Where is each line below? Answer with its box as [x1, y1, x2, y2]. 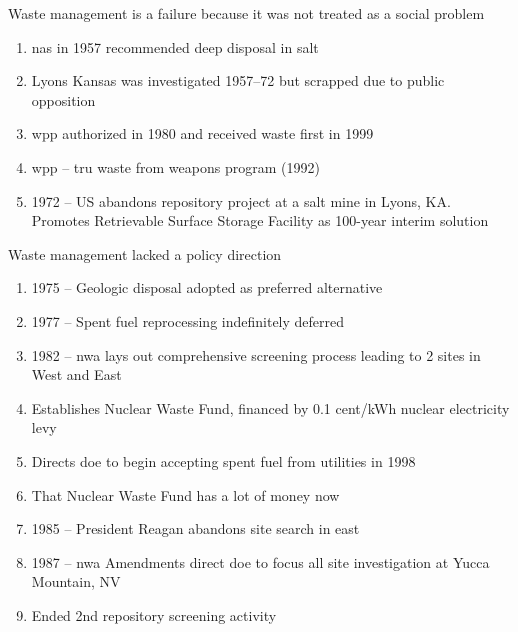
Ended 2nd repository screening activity [31, 604, 277, 625]
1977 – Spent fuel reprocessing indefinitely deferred [31, 310, 345, 331]
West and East [31, 364, 122, 385]
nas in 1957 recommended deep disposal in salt [31, 36, 319, 57]
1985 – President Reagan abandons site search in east [31, 518, 360, 539]
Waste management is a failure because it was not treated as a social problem [8, 3, 485, 23]
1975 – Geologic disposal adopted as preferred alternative [31, 277, 383, 298]
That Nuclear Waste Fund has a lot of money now [31, 484, 340, 505]
